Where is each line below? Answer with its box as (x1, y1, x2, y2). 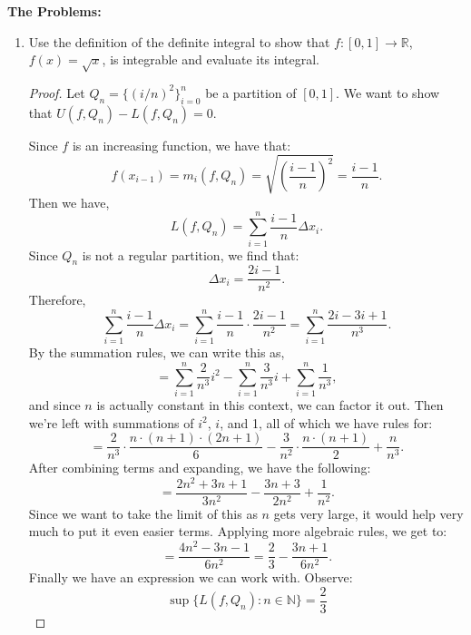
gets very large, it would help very (273, 503, 464, 523)
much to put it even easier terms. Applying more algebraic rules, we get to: (28, 522, 447, 541)
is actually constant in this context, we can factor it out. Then (96, 395, 444, 414)
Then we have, (28, 192, 110, 211)
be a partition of (205, 83, 297, 102)
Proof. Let (28, 83, 85, 102)
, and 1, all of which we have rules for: (220, 413, 433, 432)
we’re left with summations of (28, 413, 194, 432)
